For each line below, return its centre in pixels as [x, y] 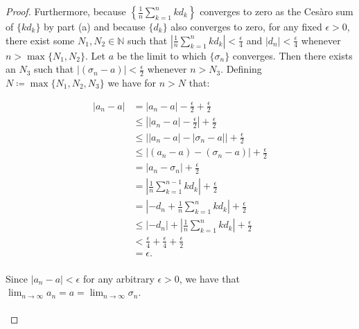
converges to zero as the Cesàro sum [277, 11]
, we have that [209, 278]
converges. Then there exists [292, 55]
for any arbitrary [119, 278]
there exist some [40, 40]
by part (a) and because [95, 26]
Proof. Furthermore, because [66, 11]
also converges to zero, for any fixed [246, 26]
